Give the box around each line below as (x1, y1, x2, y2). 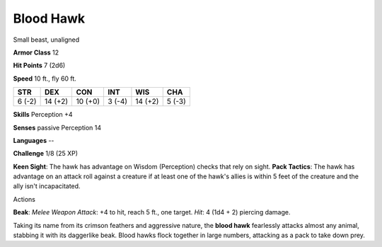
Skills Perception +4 (13, 110, 74, 119)
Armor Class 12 (13, 48, 59, 57)
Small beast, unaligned (13, 35, 80, 44)
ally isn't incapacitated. (13, 182, 81, 190)
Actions (13, 195, 35, 203)
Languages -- (13, 136, 54, 144)
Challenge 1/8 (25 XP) (13, 149, 78, 158)
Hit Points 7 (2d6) (13, 61, 66, 70)
